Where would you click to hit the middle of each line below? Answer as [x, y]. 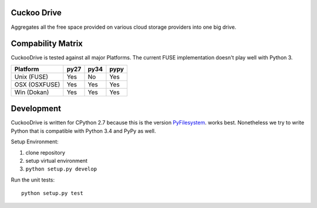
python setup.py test [52, 193]
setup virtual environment [57, 160]
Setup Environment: [35, 142]
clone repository [45, 152]
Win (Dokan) [32, 92]
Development [36, 109]
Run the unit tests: [33, 180]
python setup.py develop [61, 169]
